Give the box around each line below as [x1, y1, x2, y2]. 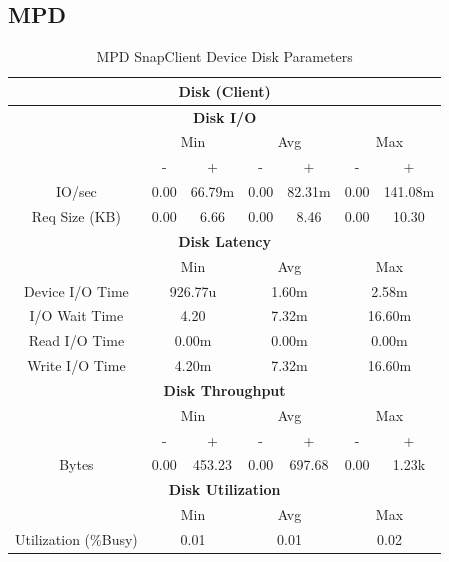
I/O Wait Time [29, 305, 124, 326]
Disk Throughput [163, 379, 286, 400]
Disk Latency [178, 230, 271, 251]
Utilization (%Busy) [15, 528, 138, 549]
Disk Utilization [168, 479, 281, 500]
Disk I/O [192, 106, 257, 127]
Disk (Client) [178, 80, 271, 101]
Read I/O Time [28, 330, 125, 351]
